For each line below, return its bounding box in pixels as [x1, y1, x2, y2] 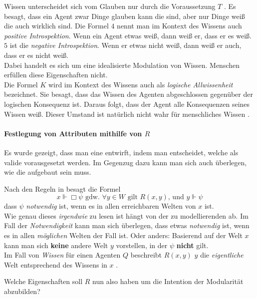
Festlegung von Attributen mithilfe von [4, 128, 142, 138]
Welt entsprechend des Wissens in [4, 259, 107, 270]
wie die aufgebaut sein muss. [4, 167, 91, 177]
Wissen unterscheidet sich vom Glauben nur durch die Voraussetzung [4, 1, 216, 11]
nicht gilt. [176, 240, 209, 250]
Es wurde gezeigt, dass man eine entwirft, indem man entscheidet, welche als [4, 147, 239, 157]
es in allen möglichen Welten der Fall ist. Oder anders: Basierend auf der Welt [4, 230, 243, 241]
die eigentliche [200, 250, 244, 260]
